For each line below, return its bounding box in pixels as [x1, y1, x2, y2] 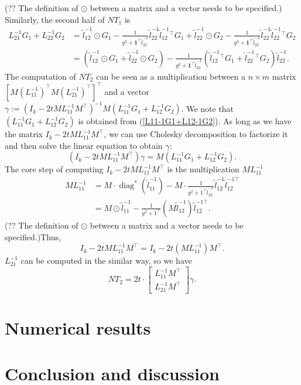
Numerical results [5, 315, 151, 339]
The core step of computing [5, 163, 104, 175]
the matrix [5, 128, 43, 140]
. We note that [181, 102, 234, 114]
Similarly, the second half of [5, 13, 105, 25]
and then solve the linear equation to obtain [5, 139, 163, 151]
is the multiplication [167, 163, 240, 175]
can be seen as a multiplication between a [96, 70, 246, 82]
